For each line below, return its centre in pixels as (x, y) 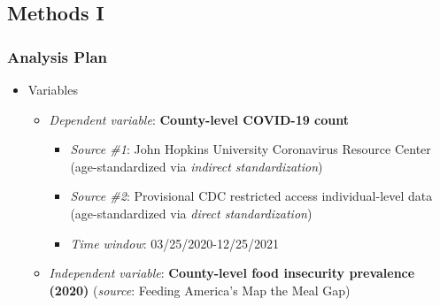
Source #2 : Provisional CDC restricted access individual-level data (251, 196)
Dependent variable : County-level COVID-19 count (199, 119)
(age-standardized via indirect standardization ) (197, 166)
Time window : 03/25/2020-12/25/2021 (174, 243)
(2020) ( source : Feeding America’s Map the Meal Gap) (200, 290)
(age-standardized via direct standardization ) (191, 213)
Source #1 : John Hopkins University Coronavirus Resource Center (251, 149)
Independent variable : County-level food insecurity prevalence (232, 273)
